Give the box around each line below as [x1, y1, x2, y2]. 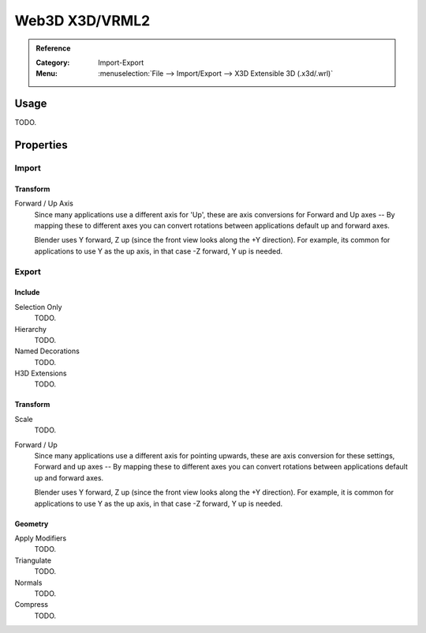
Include [14, 288, 40, 297]
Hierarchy [14, 324, 47, 333]
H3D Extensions [14, 368, 67, 379]
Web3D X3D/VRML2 [14, 12, 151, 29]
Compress [14, 600, 49, 609]
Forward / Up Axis [14, 198, 74, 209]
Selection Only [14, 302, 62, 311]
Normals [14, 578, 43, 587]
